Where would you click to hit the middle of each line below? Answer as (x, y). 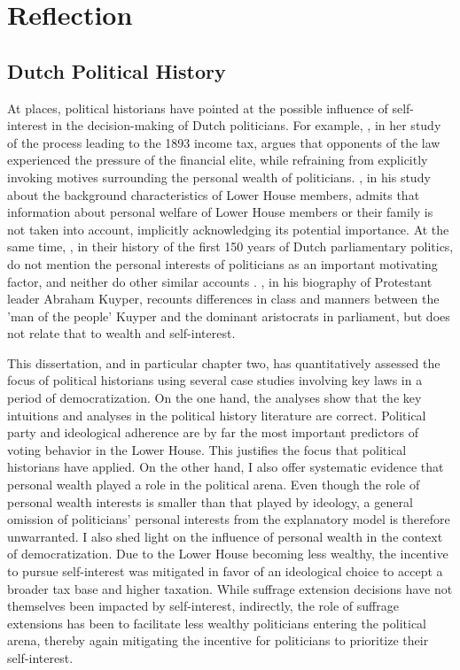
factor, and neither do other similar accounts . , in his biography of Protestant (220, 281)
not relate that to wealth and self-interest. (121, 333)
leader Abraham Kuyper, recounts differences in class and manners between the (223, 299)
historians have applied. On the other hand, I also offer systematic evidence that (226, 467)
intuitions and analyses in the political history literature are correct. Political (217, 415)
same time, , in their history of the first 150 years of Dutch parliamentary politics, (230, 246)
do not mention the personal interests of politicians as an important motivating (222, 263)
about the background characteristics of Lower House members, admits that (214, 194)
